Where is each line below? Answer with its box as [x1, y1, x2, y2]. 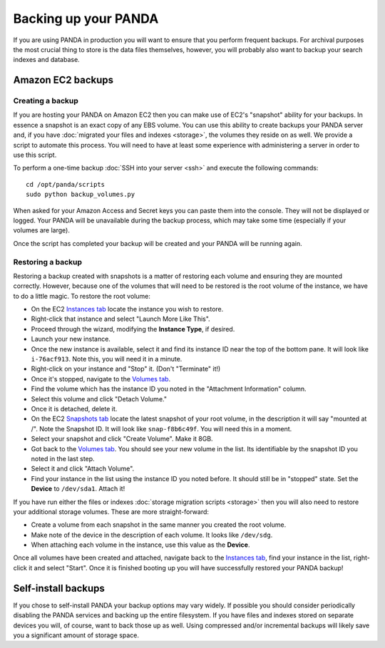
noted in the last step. [31, 454, 96, 463]
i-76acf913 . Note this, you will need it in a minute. [31, 355, 183, 364]
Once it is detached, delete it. [31, 405, 118, 413]
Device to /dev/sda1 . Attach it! [31, 485, 125, 493]
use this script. [13, 150, 57, 160]
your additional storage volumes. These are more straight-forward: [13, 507, 210, 516]
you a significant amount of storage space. [13, 631, 139, 639]
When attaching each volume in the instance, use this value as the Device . [31, 540, 250, 549]
